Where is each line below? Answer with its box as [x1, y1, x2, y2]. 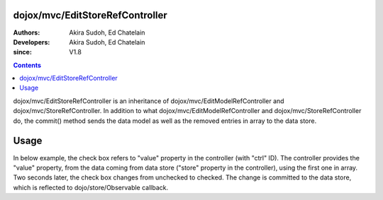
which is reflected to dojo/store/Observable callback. [13, 183, 169, 192]
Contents [13, 61, 42, 69]
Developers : [13, 37, 50, 46]
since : [13, 48, 32, 57]
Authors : [13, 28, 40, 37]
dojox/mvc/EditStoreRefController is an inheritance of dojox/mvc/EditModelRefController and [13, 96, 284, 105]
